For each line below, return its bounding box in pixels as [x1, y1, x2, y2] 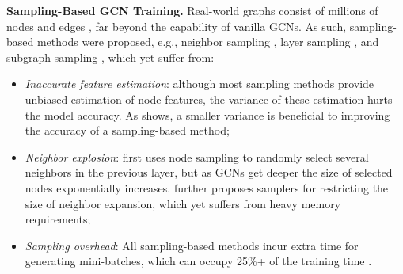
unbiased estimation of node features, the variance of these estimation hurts [25, 90, 393, 107]
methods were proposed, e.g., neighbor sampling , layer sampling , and [36, 33, 379, 50]
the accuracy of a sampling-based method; [25, 122, 230, 139]
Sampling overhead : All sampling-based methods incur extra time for [25, 237, 359, 253]
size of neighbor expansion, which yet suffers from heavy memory [25, 195, 341, 211]
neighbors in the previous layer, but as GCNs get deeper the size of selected [25, 164, 393, 181]
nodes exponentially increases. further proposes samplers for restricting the [25, 179, 389, 196]
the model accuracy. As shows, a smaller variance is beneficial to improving [25, 106, 390, 123]
